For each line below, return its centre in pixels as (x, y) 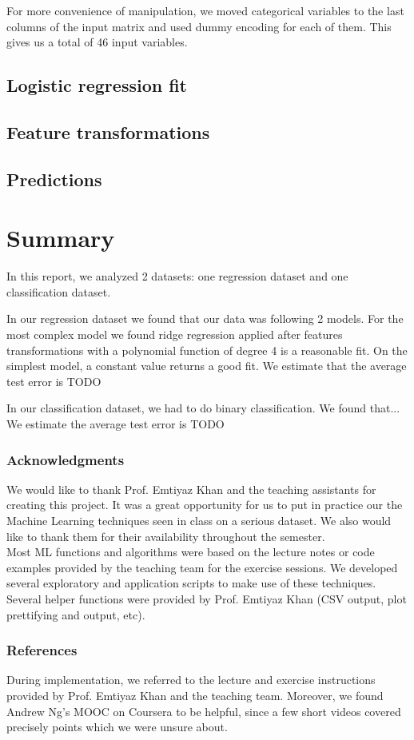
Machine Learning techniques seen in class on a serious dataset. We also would (199, 520)
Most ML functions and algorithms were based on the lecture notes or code (191, 552)
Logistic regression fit (97, 85)
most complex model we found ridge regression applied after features (175, 334)
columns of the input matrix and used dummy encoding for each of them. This (199, 26)
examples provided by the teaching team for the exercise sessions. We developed (202, 567)
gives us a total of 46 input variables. (97, 42)
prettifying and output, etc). (76, 614)
